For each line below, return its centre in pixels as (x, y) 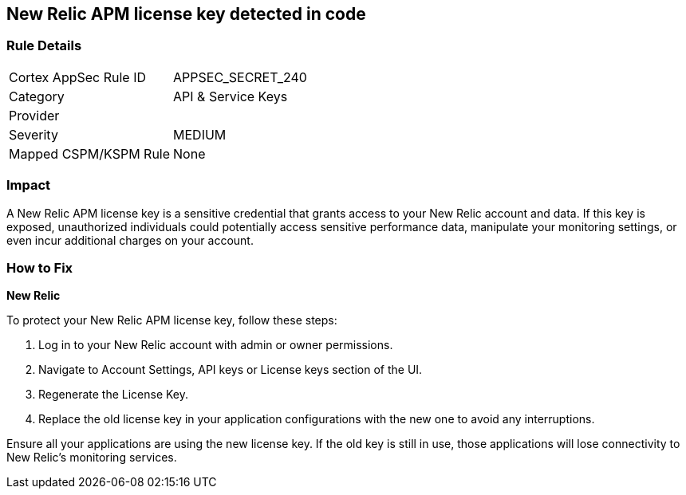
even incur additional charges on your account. (130, 240)
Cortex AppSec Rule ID (78, 77)
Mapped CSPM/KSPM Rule (90, 153)
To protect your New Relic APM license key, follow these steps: (172, 320)
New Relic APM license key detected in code (186, 14)
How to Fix (40, 267)
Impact (29, 185)
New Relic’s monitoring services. (92, 458)
